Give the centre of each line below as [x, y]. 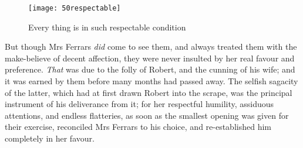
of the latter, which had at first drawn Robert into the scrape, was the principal [149, 92]
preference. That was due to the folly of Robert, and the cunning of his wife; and [150, 69]
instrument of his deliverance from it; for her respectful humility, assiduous [139, 104]
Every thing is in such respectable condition [107, 27]
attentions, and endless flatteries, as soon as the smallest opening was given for [147, 115]
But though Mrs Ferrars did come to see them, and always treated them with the [151, 47]
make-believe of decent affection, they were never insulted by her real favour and [150, 58]
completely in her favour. [50, 138]
